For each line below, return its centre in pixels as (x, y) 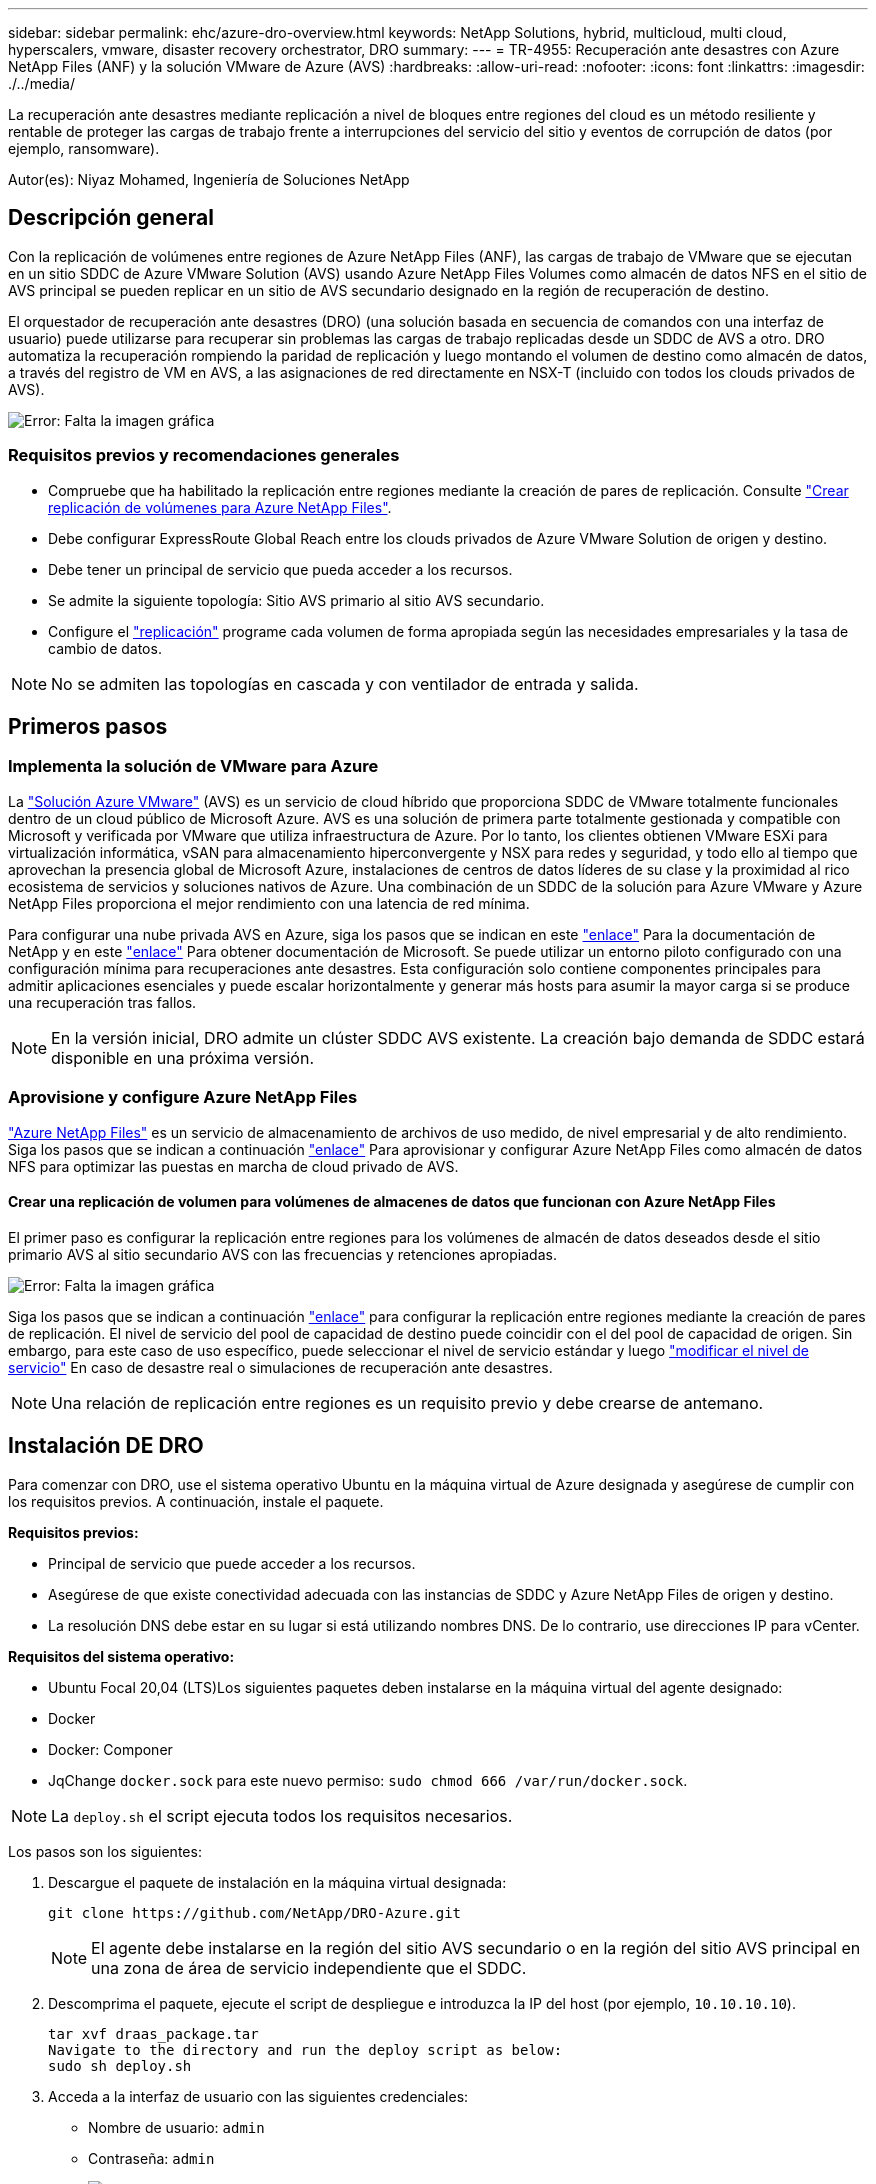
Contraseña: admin (151, 2158)
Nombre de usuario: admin (176, 2127)
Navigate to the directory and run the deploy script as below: (305, 2049)
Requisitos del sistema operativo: (121, 1656)
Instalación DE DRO (106, 1446)
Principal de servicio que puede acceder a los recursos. (232, 1563)
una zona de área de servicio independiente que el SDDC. (309, 1967)
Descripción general (111, 218)
